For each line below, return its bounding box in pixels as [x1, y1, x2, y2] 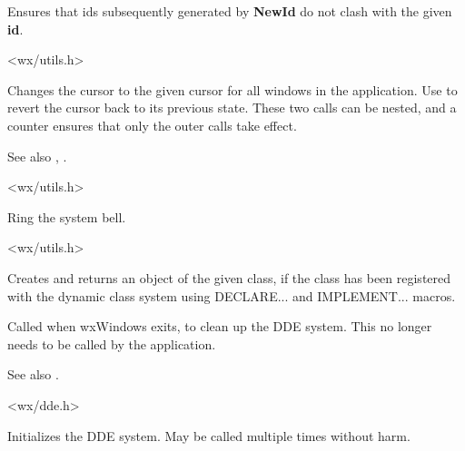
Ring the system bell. [7, 207, 126, 226]
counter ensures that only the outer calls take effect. [7, 115, 297, 134]
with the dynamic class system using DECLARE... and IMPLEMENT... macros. [7, 286, 456, 305]
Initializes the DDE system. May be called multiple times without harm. [7, 426, 411, 445]
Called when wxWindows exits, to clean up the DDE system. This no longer [7, 317, 432, 336]
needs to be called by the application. [7, 334, 216, 353]
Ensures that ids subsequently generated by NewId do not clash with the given [7, 2, 452, 20]
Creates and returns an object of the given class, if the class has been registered [7, 268, 451, 287]
